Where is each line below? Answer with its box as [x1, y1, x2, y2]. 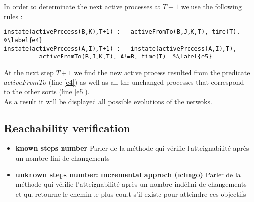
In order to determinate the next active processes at [4, 1, 161, 11]
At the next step [4, 67, 54, 77]
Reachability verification [4, 120, 130, 135]
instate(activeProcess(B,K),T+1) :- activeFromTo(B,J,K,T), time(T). [4, 29, 240, 36]
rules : [4, 11, 23, 21]
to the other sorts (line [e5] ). [4, 87, 90, 96]
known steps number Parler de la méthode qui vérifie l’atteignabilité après [15, 143, 249, 153]
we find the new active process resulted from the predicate [74, 67, 250, 77]
